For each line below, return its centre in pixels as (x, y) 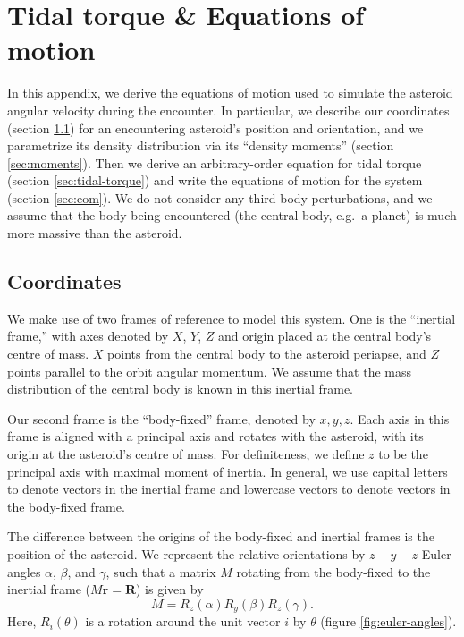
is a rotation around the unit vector (183, 621)
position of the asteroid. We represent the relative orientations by (186, 553)
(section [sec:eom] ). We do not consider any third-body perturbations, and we (220, 197)
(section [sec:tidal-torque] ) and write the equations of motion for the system (215, 180)
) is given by (170, 589)
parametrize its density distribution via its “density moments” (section (201, 145)
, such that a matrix (161, 571)
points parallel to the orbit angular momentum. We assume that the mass (209, 371)
